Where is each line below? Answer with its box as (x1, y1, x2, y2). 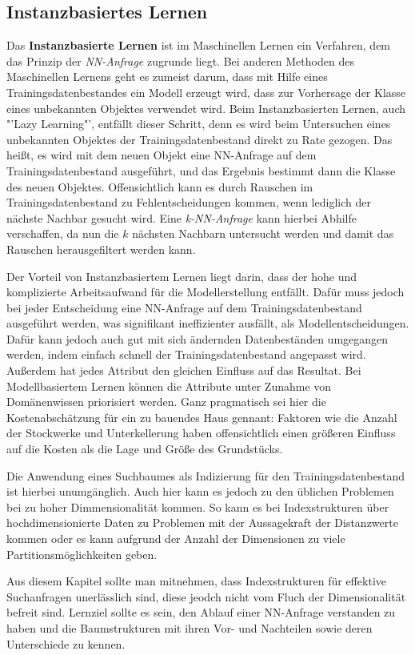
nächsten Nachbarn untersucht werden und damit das (132, 225, 394, 242)
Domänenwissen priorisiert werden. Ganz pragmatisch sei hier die (6, 393, 326, 410)
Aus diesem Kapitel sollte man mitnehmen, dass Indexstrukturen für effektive (6, 573, 387, 589)
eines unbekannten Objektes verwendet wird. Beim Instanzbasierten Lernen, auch (6, 99, 406, 116)
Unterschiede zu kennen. (6, 635, 126, 652)
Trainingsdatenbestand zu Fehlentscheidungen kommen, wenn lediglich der (6, 194, 371, 211)
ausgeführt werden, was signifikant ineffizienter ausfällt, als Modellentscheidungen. (6, 315, 409, 332)
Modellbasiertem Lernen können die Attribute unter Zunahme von (6, 377, 332, 394)
